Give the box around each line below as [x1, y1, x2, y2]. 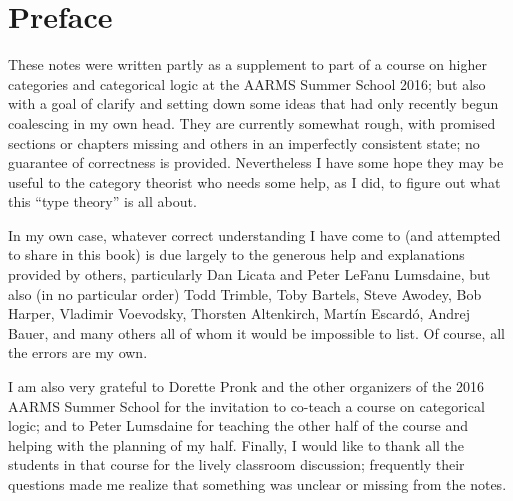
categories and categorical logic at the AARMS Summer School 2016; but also [8, 73, 486, 94]
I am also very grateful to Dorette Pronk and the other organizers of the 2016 [8, 376, 485, 397]
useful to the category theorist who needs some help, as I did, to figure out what [8, 171, 501, 192]
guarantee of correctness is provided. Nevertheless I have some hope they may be [8, 152, 504, 173]
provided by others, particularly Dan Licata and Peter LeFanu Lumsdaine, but [8, 264, 491, 285]
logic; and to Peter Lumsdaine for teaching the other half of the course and [8, 415, 468, 436]
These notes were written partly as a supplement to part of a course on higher [8, 54, 487, 75]
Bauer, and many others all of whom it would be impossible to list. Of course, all [8, 322, 505, 343]
